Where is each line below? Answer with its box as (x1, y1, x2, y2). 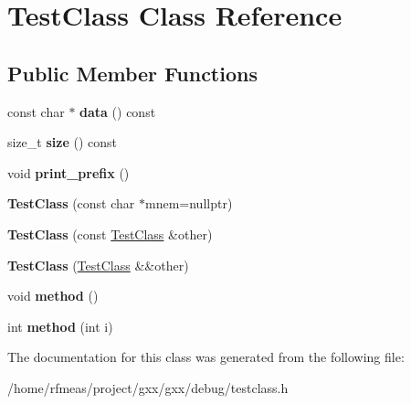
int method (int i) (7, 316, 113, 335)
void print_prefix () (7, 163, 130, 182)
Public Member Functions (7, 58, 258, 87)
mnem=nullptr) (145, 194, 233, 213)
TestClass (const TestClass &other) (7, 224, 213, 243)
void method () (7, 286, 99, 305)
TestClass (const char (7, 194, 135, 213)
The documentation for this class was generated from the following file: (7, 347, 405, 367)
